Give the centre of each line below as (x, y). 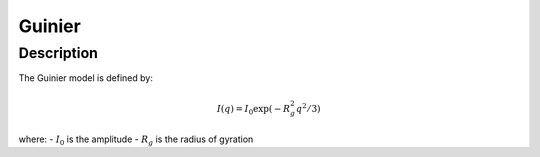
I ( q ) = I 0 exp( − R (253, 110)
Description (58, 53)
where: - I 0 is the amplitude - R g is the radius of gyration (136, 140)
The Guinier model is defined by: (86, 78)
